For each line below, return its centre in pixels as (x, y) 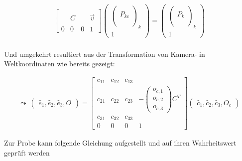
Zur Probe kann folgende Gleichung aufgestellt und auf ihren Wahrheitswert (120, 143)
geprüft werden (27, 152)
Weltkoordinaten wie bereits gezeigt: (60, 64)
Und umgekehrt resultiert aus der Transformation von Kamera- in (105, 54)
